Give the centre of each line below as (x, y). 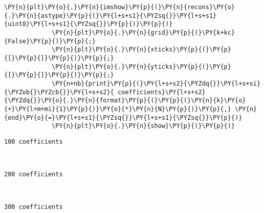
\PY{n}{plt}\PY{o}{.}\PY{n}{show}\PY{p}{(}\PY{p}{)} (144, 126)
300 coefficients (34, 207)
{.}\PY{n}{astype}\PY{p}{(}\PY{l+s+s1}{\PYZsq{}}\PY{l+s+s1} (111, 16)
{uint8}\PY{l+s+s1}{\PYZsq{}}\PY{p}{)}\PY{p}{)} (89, 24)
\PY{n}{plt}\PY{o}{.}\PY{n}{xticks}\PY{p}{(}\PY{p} (141, 50)
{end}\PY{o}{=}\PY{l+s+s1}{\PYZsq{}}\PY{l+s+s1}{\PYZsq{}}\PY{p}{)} (123, 117)
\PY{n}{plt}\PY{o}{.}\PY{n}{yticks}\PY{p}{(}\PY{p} (141, 66)
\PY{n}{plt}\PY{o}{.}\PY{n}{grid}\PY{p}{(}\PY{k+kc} (144, 32)
